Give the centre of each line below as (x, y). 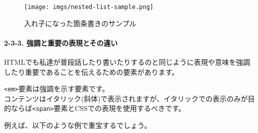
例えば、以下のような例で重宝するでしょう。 (78, 125)
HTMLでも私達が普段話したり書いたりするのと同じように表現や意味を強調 (127, 62)
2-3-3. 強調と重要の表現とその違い (61, 42)
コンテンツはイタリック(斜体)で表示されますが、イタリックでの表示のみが (126, 98)
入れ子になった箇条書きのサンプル (80, 23)
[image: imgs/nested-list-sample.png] (89, 7)
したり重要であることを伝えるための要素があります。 (92, 72)
